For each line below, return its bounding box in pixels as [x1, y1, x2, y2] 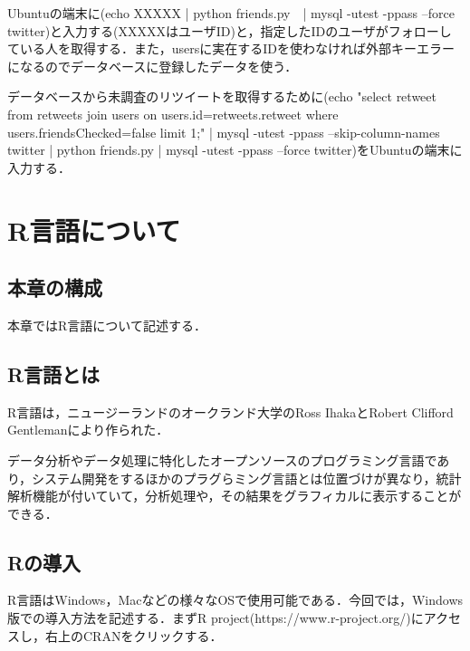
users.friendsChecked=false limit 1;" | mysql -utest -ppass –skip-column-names [7, 122, 440, 141]
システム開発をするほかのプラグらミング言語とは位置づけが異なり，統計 [32, 468, 462, 487]
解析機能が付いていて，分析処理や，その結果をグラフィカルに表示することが [7, 486, 462, 505]
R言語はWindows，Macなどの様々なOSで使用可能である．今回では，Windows [7, 590, 464, 609]
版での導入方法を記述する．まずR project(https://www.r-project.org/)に [7, 608, 424, 627]
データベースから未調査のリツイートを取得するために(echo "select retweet [7, 87, 436, 106]
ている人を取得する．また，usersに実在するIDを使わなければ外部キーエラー [7, 39, 455, 58]
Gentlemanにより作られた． [7, 420, 169, 439]
